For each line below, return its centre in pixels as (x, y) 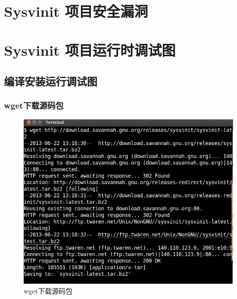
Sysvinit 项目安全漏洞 (76, 11)
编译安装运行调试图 (51, 81)
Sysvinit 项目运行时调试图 (90, 50)
